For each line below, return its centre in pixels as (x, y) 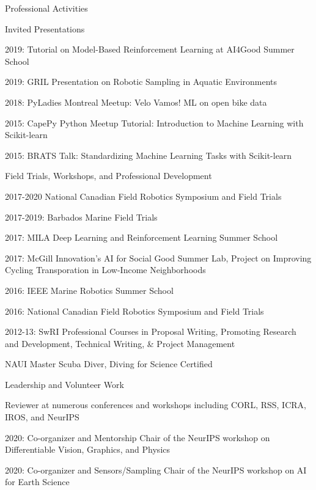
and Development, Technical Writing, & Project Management (120, 343)
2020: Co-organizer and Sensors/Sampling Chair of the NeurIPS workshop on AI (156, 470)
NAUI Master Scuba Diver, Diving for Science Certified (109, 364)
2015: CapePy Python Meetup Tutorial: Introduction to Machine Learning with (154, 122)
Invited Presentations (45, 28)
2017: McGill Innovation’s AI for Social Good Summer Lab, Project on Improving (158, 258)
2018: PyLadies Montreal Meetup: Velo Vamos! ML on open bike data (136, 102)
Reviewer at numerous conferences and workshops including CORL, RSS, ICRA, (156, 405)
